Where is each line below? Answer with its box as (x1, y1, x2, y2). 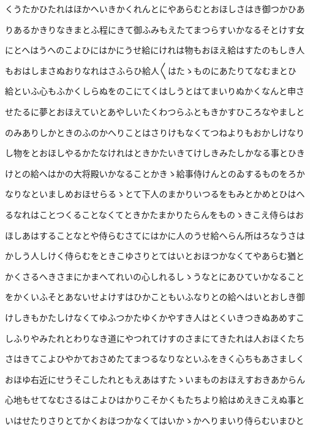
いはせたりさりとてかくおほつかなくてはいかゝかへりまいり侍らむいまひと (5, 413, 304, 426)
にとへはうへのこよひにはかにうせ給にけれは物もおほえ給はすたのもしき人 (5, 43, 305, 56)
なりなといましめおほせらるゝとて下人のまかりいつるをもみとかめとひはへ (5, 187, 305, 200)
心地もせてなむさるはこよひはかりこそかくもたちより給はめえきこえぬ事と (5, 393, 305, 406)
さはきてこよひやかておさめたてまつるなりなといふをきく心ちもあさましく (5, 352, 304, 365)
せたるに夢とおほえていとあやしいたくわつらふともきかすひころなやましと (5, 105, 305, 118)
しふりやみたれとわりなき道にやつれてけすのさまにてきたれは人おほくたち (5, 331, 305, 344)
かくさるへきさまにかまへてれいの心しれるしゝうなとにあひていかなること (5, 270, 305, 282)
